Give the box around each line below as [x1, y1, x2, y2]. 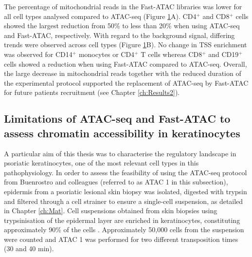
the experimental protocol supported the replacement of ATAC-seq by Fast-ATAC [4, 77, 249, 88]
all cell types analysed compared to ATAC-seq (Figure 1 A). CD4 [4, 11, 197, 21]
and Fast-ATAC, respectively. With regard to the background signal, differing [4, 30, 235, 40]
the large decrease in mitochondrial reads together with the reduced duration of [4, 68, 241, 78]
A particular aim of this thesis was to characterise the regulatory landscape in [4, 148, 236, 158]
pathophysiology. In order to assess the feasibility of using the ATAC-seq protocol [4, 167, 247, 177]
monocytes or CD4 [78, 49, 135, 59]
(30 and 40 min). [4, 243, 54, 254]
